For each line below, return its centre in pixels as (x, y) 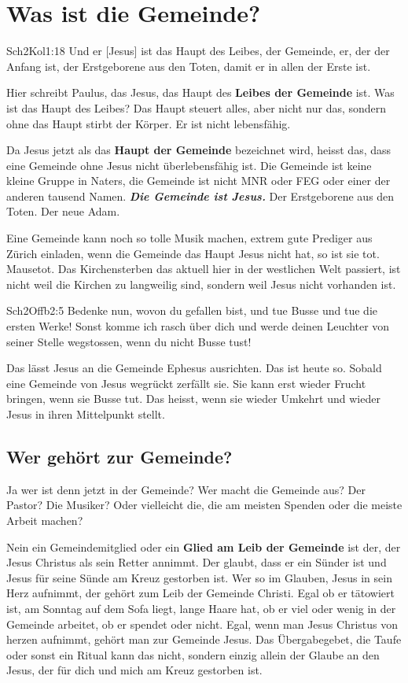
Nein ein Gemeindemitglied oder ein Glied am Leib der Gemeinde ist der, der (204, 546)
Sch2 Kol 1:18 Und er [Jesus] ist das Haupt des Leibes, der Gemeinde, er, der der (198, 51)
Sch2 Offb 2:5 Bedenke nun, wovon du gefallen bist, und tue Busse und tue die (192, 310)
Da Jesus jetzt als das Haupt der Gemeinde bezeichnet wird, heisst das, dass (199, 150)
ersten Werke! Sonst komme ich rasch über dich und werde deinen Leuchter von (198, 326)
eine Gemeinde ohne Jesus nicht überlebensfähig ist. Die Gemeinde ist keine (189, 165)
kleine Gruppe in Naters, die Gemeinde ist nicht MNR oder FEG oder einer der (198, 181)
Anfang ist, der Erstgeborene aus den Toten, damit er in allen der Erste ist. (189, 66)
